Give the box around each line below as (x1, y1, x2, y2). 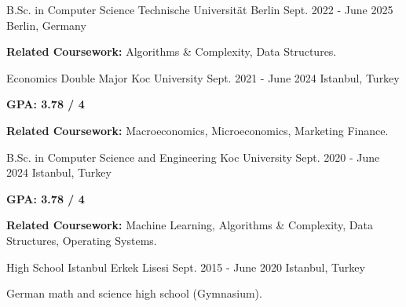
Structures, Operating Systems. (6, 232, 157, 248)
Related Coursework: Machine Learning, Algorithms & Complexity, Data (6, 217, 373, 233)
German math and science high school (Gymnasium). (6, 285, 262, 302)
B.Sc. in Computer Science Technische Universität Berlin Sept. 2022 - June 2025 (6, 2, 393, 17)
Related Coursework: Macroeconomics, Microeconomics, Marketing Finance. (6, 122, 389, 138)
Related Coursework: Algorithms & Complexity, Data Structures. (6, 43, 337, 60)
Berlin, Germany (6, 16, 86, 33)
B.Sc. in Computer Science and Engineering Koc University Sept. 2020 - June (6, 148, 380, 165)
